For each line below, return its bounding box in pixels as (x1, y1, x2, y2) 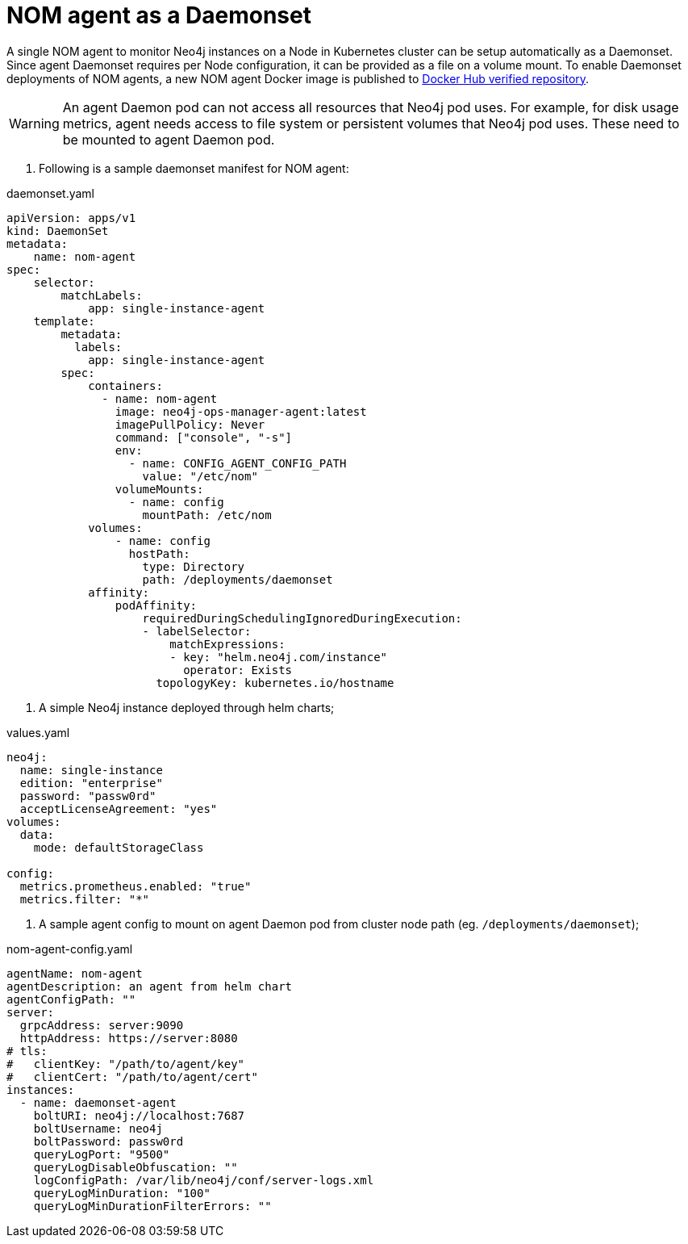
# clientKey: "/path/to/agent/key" (6, 1057, 245, 1070)
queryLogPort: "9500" (33, 1147, 170, 1161)
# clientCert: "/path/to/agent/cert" (6, 1070, 258, 1083)
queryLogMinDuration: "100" (33, 1186, 211, 1200)
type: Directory (142, 559, 245, 573)
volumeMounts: (115, 482, 204, 496)
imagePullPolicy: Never (115, 417, 265, 431)
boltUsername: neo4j (33, 1121, 163, 1135)
